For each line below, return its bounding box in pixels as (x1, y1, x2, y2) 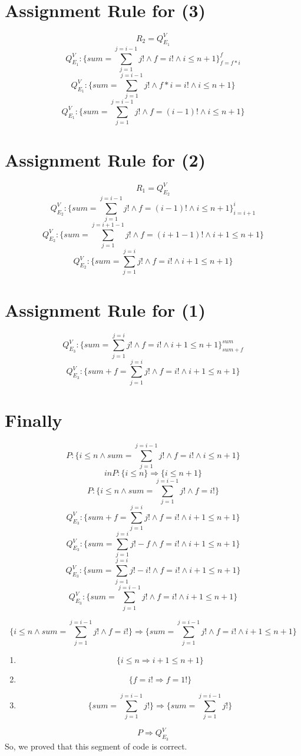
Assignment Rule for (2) (5, 148, 206, 172)
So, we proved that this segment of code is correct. (5, 740, 187, 752)
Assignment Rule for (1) (5, 297, 206, 321)
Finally (5, 407, 62, 432)
